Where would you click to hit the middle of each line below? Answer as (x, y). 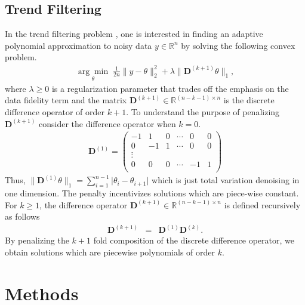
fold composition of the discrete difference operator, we (194, 240)
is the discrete (249, 100)
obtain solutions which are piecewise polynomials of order (110, 252)
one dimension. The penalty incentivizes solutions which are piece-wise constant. (152, 193)
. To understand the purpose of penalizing (203, 111)
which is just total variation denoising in (226, 180)
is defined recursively (262, 204)
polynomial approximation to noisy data (78, 45)
